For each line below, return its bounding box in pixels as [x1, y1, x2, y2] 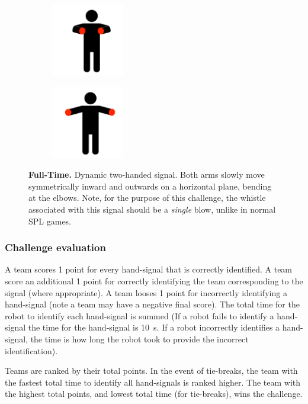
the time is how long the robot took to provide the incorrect [30, 332, 249, 345]
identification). [5, 344, 58, 357]
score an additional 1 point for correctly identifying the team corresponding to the [5, 274, 303, 287]
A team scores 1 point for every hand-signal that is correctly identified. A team [5, 263, 293, 275]
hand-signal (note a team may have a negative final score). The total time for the [5, 298, 300, 310]
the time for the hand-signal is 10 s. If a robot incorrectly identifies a [28, 321, 280, 334]
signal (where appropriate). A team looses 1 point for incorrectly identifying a [5, 286, 287, 299]
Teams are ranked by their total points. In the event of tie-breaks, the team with [5, 364, 298, 377]
